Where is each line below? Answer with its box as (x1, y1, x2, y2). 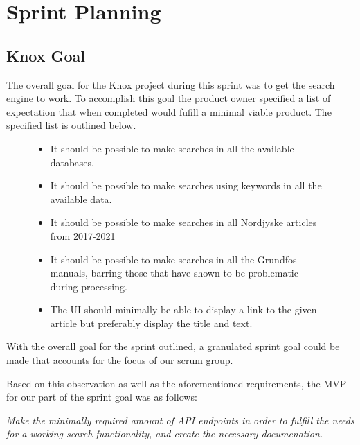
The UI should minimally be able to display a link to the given (50, 302, 317, 317)
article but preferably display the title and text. (50, 315, 253, 330)
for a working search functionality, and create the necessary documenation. (6, 426, 323, 441)
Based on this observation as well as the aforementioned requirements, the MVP (6, 376, 347, 390)
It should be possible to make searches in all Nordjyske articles (50, 215, 317, 229)
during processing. (50, 279, 127, 293)
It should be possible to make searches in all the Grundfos (50, 252, 297, 266)
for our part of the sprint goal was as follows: (6, 390, 197, 404)
